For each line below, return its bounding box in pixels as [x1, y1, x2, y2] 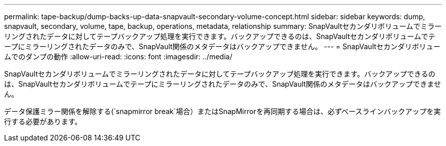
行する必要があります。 [4, 117, 82, 126]
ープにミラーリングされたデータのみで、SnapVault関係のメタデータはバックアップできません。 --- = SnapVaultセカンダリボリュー [4, 42, 441, 51]
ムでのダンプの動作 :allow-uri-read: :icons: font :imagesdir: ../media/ [4, 52, 233, 61]
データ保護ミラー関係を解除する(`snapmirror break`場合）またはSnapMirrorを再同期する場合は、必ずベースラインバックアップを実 [4, 107, 441, 116]
